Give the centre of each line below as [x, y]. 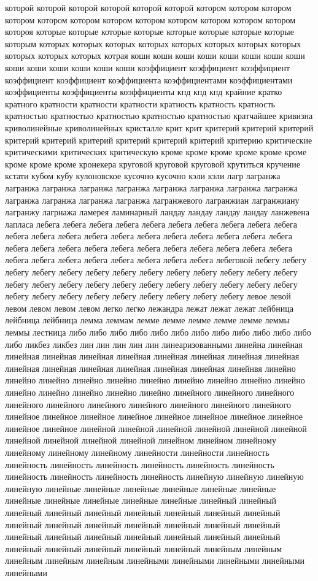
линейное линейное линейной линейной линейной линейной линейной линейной [156, 428]
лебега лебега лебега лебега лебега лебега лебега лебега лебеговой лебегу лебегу [156, 260]
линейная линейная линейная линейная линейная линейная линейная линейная [152, 356]
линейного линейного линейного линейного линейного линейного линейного [148, 404]
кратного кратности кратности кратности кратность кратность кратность [140, 103]
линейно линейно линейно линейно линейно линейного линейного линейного [150, 392]
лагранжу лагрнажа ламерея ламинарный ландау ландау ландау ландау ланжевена [157, 212]
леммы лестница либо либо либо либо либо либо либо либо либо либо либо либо [158, 332]
